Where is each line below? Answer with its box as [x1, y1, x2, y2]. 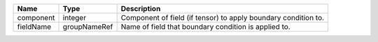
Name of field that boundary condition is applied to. [120, 22, 290, 31]
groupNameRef [62, 22, 113, 31]
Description [120, 4, 161, 13]
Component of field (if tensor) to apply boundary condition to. [120, 13, 325, 22]
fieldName [17, 22, 52, 31]
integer [62, 13, 87, 22]
